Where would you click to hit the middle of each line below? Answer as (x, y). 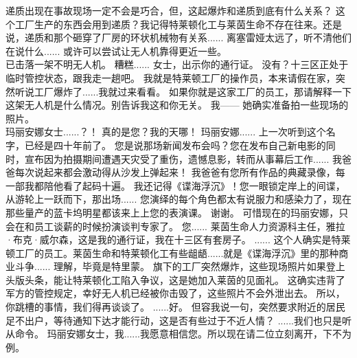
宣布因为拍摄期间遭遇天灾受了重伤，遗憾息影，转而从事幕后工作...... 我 (183, 158)
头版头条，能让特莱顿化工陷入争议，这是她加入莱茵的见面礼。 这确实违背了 (175, 279)
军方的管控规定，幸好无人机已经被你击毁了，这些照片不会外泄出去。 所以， (175, 293)
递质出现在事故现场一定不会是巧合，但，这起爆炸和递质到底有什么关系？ (169, 10)
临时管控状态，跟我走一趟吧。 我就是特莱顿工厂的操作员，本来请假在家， (171, 77)
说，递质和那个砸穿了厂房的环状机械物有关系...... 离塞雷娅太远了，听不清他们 (179, 37)
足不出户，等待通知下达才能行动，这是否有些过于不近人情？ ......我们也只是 (174, 320)
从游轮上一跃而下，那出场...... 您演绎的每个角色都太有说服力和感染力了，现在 (179, 199)
